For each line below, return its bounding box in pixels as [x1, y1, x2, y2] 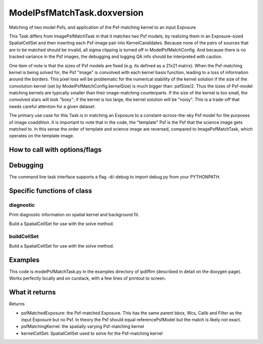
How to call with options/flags [9, 146, 102, 154]
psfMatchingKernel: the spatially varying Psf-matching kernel [21, 324, 144, 329]
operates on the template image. [9, 133, 75, 139]
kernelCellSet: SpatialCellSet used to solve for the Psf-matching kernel [21, 330, 163, 336]
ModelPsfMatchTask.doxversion [9, 7, 144, 18]
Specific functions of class [9, 187, 92, 195]
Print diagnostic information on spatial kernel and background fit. [9, 212, 140, 218]
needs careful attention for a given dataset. [9, 103, 96, 109]
